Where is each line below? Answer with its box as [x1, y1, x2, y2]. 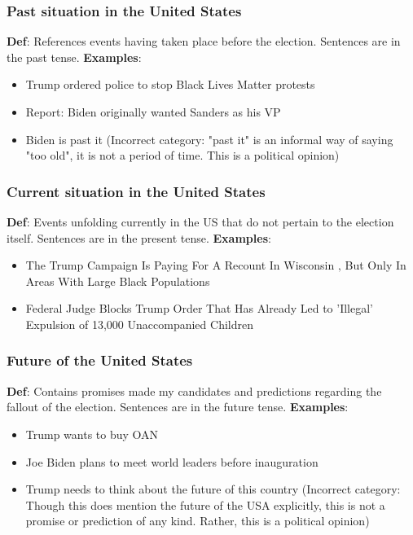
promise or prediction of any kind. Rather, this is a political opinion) [25, 512, 370, 529]
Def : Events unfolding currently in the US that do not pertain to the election [7, 213, 394, 230]
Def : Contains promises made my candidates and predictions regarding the [7, 382, 382, 399]
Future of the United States [7, 350, 193, 371]
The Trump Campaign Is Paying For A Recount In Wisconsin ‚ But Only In [25, 257, 406, 274]
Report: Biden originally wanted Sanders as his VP [25, 103, 281, 120]
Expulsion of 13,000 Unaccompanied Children [25, 315, 253, 332]
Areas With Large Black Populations [25, 272, 210, 289]
